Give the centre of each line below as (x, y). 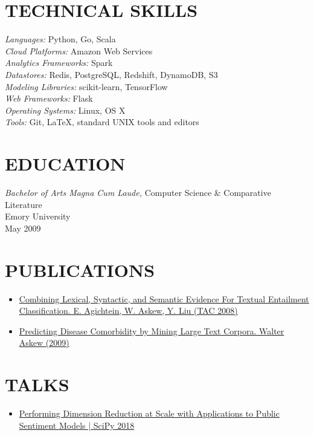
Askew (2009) (44, 343)
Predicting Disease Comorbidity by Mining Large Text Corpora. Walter (152, 330)
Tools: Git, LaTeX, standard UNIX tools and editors (102, 122)
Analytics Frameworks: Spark (59, 63)
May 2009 (23, 228)
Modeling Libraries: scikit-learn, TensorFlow (86, 86)
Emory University (38, 216)
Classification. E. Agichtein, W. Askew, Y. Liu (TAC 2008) (128, 311)
